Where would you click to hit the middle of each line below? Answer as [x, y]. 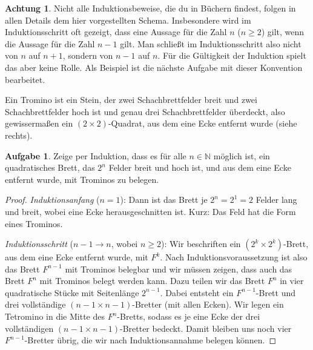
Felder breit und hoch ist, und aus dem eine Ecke [200, 167]
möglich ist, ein [242, 155]
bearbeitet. [25, 79]
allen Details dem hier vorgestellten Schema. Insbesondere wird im [128, 20]
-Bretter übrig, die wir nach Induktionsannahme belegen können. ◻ [150, 340]
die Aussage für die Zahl [50, 43]
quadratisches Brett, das [50, 167]
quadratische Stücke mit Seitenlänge [72, 292]
